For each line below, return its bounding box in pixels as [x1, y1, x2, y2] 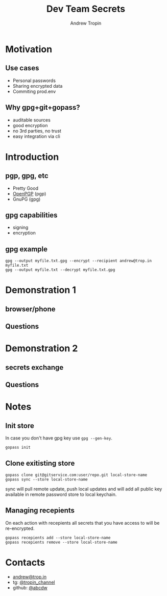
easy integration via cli [12, 133, 60, 139]
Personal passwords [12, 77, 56, 84]
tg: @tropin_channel [12, 579, 55, 585]
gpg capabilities [5, 211, 58, 220]
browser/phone [5, 305, 56, 313]
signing [12, 224, 29, 231]
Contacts [5, 557, 45, 568]
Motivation [5, 43, 53, 55]
